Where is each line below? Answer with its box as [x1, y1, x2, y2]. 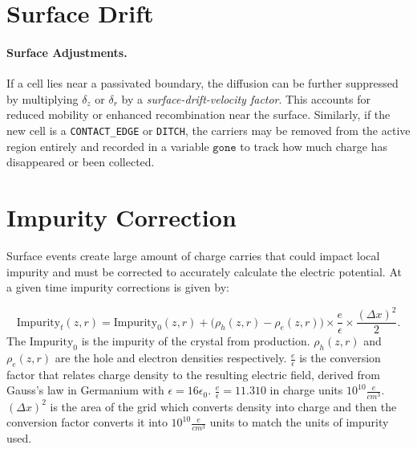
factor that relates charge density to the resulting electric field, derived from [6, 365, 380, 382]
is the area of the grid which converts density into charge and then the [50, 398, 397, 414]
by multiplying [6, 90, 79, 107]
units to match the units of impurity [209, 414, 389, 431]
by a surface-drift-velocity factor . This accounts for [121, 90, 371, 107]
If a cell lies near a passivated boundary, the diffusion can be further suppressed [6, 75, 399, 92]
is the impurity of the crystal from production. [81, 333, 310, 349]
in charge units [269, 382, 343, 398]
